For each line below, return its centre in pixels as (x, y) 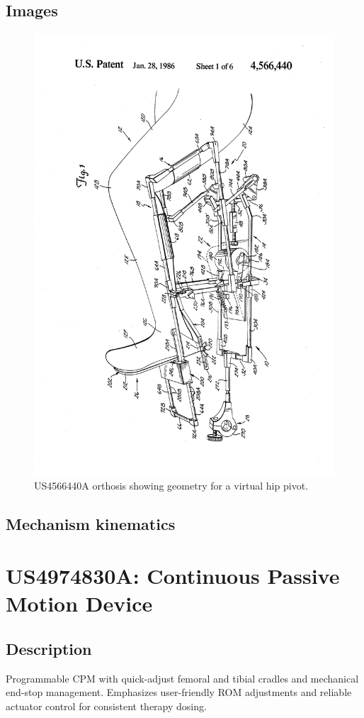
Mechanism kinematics (91, 523)
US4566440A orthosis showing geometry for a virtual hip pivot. (171, 485)
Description (49, 649)
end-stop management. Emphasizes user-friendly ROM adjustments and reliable (179, 692)
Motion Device (79, 603)
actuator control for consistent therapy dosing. (106, 706)
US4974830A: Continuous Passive (173, 576)
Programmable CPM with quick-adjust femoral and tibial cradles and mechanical (182, 678)
